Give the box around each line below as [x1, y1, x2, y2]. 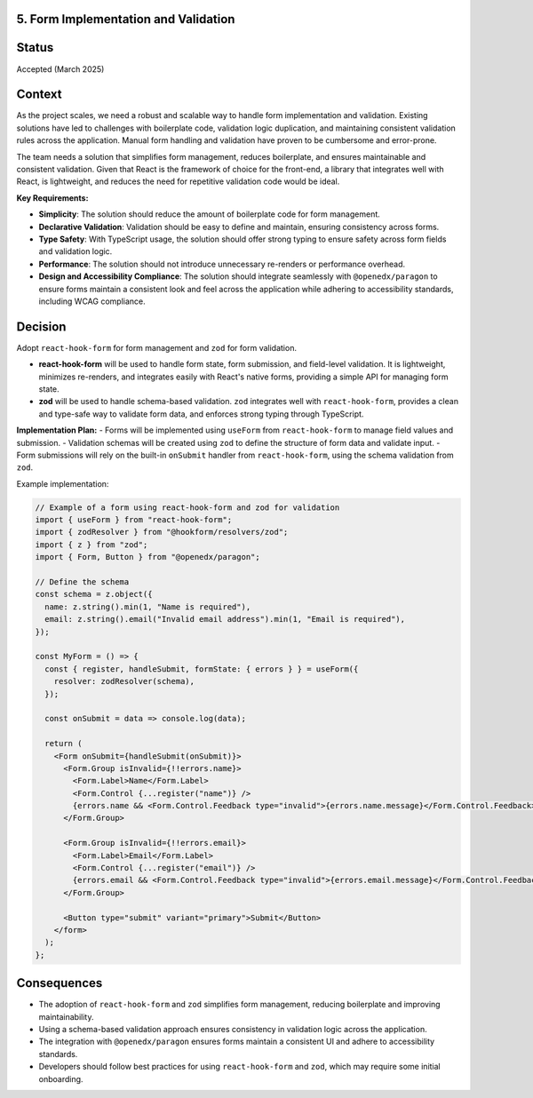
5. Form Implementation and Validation [16, 12, 235, 27]
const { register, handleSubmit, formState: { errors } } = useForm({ [44, 664, 359, 674]
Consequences [16, 975, 103, 991]
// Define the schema [35, 577, 130, 587]
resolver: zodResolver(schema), [53, 676, 195, 687]
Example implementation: [16, 478, 109, 489]
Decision [16, 319, 67, 334]
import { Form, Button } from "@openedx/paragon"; [35, 552, 261, 562]
